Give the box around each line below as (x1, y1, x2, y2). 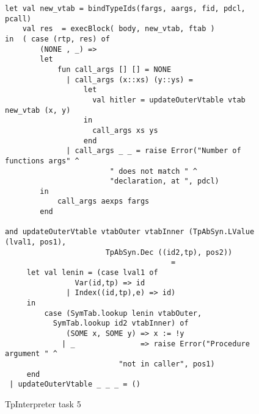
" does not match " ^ (109, 166, 197, 176)
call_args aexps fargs (57, 197, 150, 206)
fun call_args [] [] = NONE (57, 65, 172, 74)
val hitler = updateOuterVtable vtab (92, 95, 246, 104)
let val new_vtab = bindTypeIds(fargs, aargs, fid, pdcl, (5, 4, 246, 13)
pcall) (5, 14, 31, 23)
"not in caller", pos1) (119, 359, 215, 368)
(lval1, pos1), (5, 238, 67, 247)
